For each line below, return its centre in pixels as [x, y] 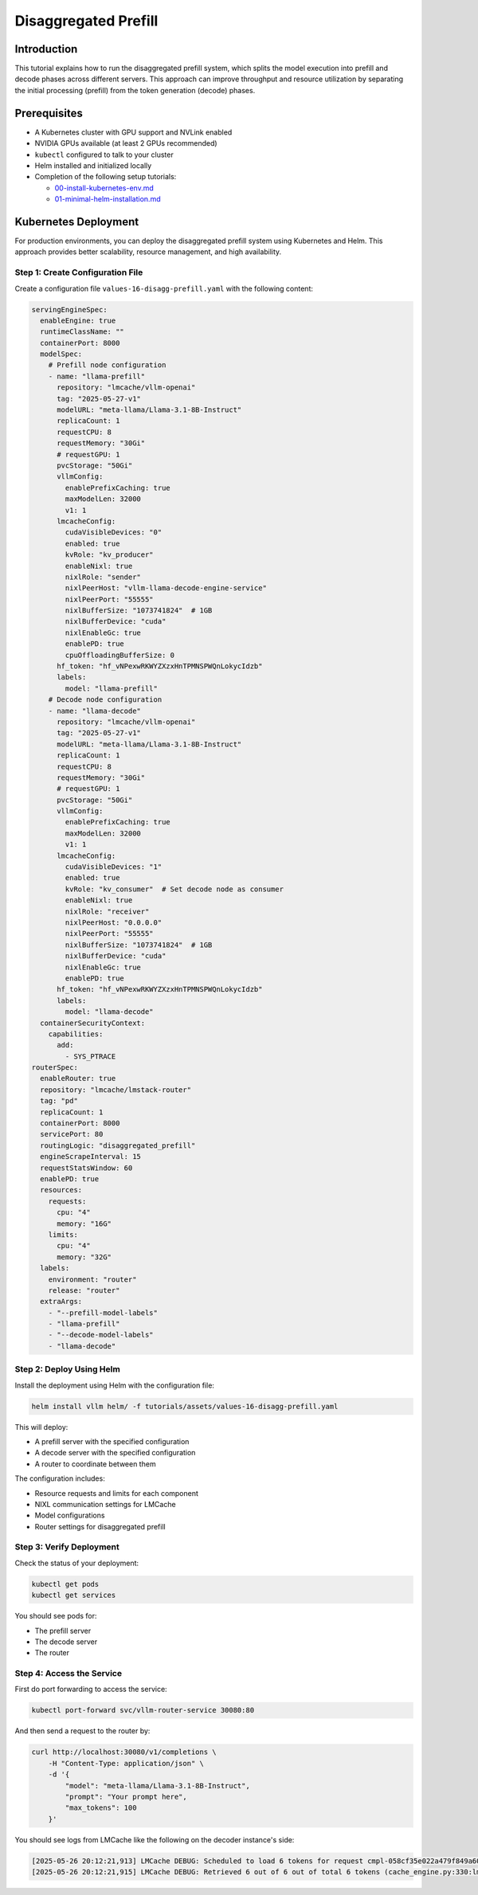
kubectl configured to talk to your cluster [104, 155]
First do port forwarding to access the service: [91, 1689]
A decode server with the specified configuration [115, 1453]
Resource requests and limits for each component [117, 1493]
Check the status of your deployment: [77, 1563]
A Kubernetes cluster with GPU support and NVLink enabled [133, 132]
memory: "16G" [84, 1224]
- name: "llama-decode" [94, 711]
